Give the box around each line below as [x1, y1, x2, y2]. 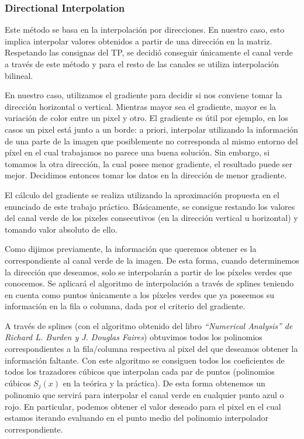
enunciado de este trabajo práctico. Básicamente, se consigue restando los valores [5, 200, 295, 212]
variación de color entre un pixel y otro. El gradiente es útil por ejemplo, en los [5, 112, 288, 124]
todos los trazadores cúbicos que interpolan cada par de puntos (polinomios [5, 365, 275, 378]
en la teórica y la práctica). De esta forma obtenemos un [63, 376, 265, 389]
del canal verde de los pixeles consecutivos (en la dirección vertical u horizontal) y [5, 212, 298, 224]
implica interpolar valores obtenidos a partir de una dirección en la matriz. [5, 34, 272, 47]
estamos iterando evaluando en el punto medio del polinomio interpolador [5, 412, 269, 424]
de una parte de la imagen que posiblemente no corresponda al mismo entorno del [5, 134, 298, 147]
